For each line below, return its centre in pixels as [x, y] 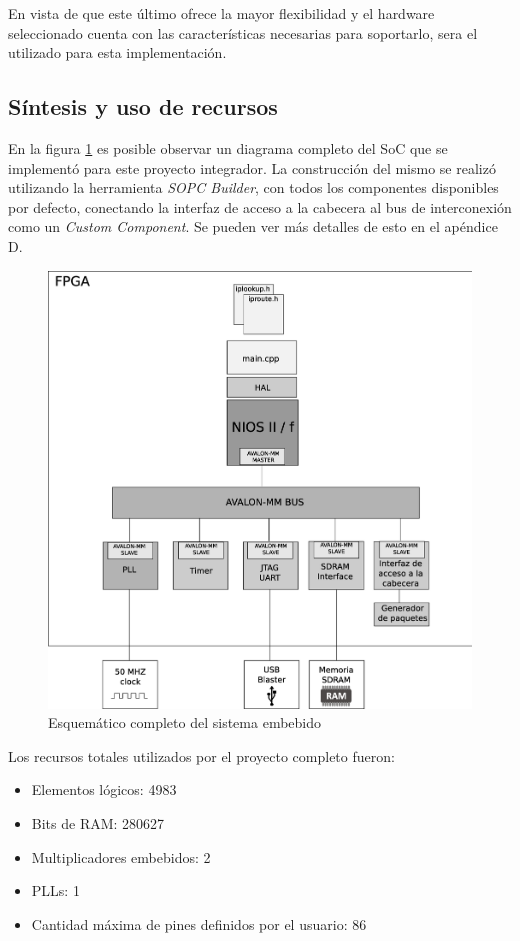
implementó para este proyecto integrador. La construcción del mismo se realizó [252, 167]
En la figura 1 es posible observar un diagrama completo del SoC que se [228, 147]
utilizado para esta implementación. [117, 52]
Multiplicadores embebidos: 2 [121, 856]
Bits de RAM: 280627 [98, 823]
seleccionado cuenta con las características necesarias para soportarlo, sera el [243, 32]
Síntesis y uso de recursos [143, 106]
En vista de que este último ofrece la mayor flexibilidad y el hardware [221, 13]
